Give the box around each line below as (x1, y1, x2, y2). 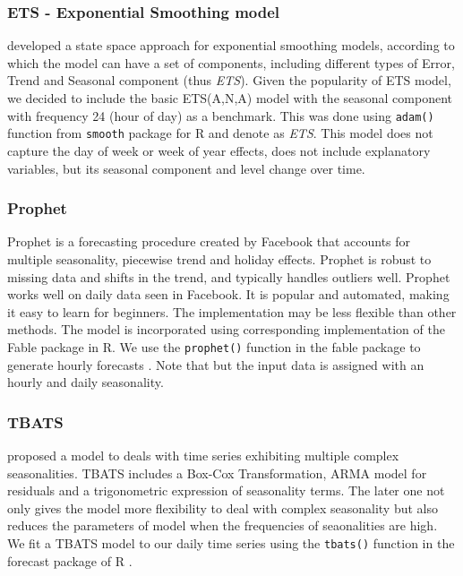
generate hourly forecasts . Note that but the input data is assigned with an (7, 355, 424, 374)
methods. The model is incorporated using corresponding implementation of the (7, 320, 445, 339)
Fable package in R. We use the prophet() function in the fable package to (7, 337, 421, 356)
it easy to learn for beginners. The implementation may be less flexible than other (7, 302, 457, 321)
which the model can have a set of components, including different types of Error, (7, 53, 455, 72)
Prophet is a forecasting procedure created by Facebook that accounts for (7, 232, 411, 251)
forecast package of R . (7, 551, 133, 570)
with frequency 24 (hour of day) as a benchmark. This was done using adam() (7, 106, 434, 125)
